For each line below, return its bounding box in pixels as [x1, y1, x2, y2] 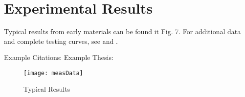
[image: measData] [23, 69, 83, 77]
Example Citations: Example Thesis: [4, 52, 113, 62]
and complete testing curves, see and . [4, 36, 118, 46]
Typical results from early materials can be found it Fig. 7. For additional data [4, 26, 241, 37]
